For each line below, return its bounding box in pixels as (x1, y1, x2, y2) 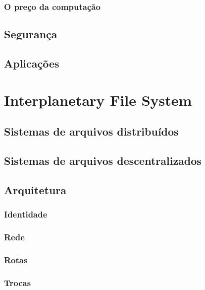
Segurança (4, 26, 57, 42)
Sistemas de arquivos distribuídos (4, 124, 179, 139)
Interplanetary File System (4, 89, 192, 110)
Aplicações (4, 56, 59, 71)
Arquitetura (4, 182, 67, 197)
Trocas (4, 276, 31, 289)
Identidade (4, 208, 48, 220)
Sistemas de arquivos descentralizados (4, 152, 202, 168)
